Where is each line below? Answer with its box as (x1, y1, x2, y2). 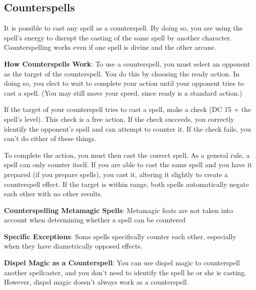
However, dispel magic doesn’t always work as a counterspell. (4, 277, 189, 287)
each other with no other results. (4, 188, 103, 199)
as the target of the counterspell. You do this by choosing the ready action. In (4, 68, 240, 78)
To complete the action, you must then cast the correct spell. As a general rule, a (4, 149, 250, 160)
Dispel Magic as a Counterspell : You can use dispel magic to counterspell (4, 257, 240, 268)
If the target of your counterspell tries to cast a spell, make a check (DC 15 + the (4, 104, 251, 114)
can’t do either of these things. (4, 133, 97, 144)
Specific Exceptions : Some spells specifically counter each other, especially (4, 231, 236, 241)
